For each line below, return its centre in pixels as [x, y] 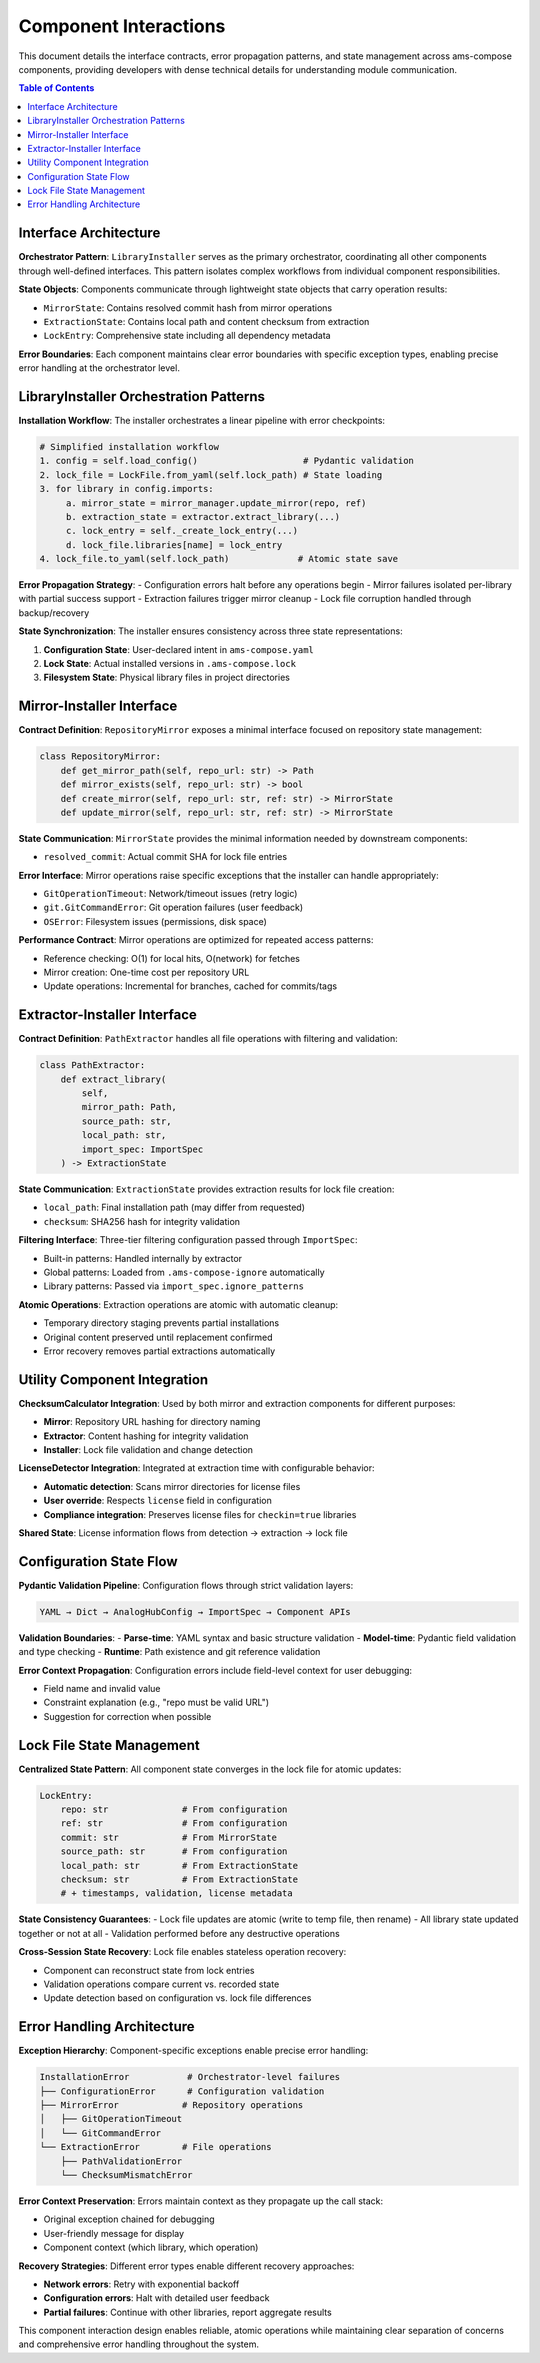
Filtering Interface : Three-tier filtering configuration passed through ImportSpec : [188, 1240]
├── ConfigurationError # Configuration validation [182, 2091]
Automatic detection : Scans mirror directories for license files [172, 1486]
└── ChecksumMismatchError [127, 2174]
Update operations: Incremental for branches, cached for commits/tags [190, 986]
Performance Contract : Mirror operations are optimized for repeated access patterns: [196, 940]
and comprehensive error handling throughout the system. [139, 2344]
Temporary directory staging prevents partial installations [161, 1323]
